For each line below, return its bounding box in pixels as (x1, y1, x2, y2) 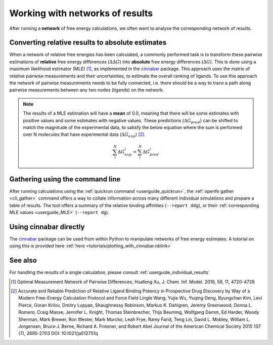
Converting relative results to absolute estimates (9, 38, 167, 47)
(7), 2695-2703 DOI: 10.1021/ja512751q (18, 330, 98, 336)
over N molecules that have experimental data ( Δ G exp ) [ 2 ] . (23, 131, 146, 139)
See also (9, 256, 37, 265)
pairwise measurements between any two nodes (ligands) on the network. (9, 87, 164, 93)
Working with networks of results (9, 8, 153, 19)
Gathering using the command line (9, 175, 121, 183)
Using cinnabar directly (9, 222, 85, 231)
